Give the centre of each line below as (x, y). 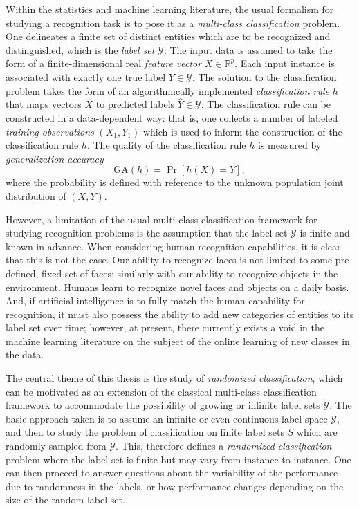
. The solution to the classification (264, 76)
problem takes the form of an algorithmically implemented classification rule (167, 90)
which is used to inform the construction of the (242, 131)
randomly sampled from (56, 446)
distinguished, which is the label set (80, 49)
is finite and (325, 233)
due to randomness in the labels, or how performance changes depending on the (175, 486)
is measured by (289, 145)
